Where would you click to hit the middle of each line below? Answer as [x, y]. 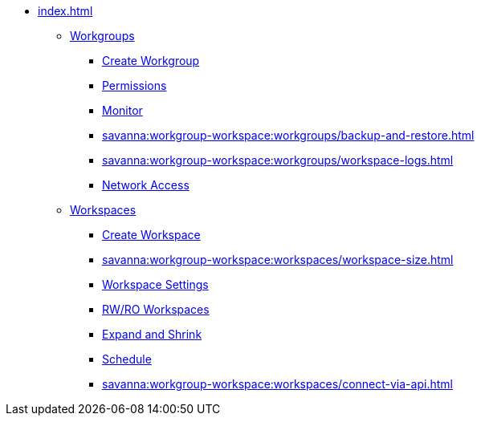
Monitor [122, 110]
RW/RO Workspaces [156, 309]
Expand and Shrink [152, 334]
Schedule [127, 359]
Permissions [135, 85]
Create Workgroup [151, 61]
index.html [65, 11]
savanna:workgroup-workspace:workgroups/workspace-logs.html [278, 160]
